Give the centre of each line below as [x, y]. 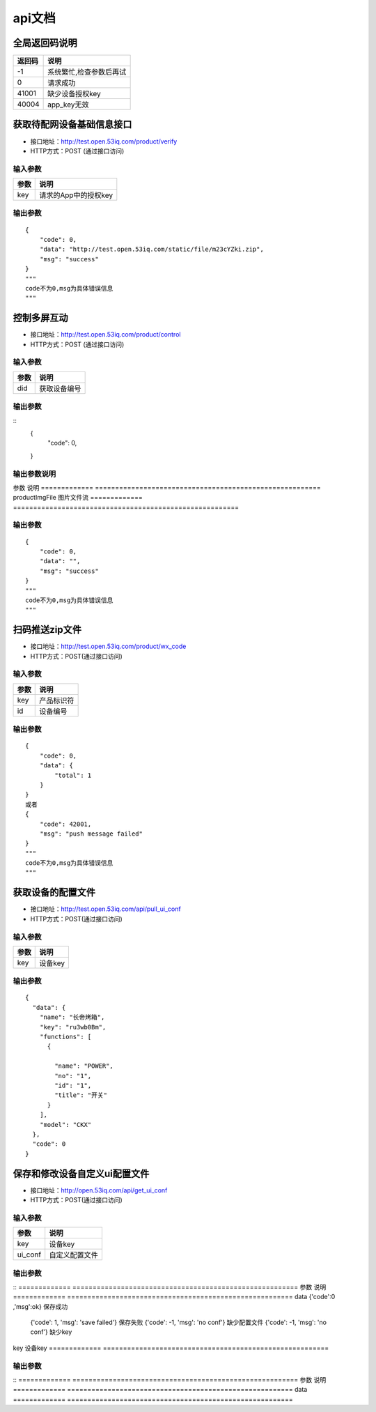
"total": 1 [73, 775]
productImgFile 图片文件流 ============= [78, 498]
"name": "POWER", [84, 1066]
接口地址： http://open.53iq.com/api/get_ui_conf [99, 1190]
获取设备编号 [60, 388]
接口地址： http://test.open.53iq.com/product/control [105, 335]
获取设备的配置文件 [54, 892]
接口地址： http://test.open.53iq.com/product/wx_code [108, 646]
